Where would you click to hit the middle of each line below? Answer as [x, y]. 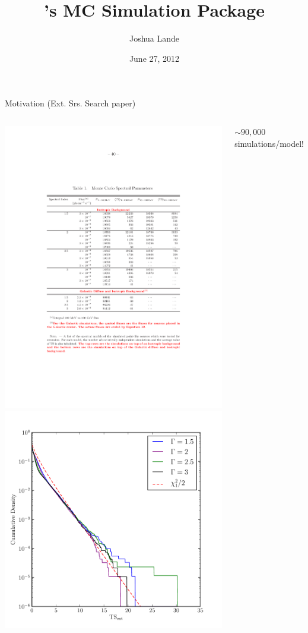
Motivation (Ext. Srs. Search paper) [70, 103]
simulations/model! [269, 143]
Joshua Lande [154, 38]
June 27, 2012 [154, 58]
